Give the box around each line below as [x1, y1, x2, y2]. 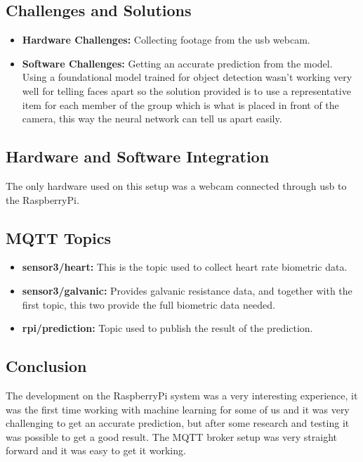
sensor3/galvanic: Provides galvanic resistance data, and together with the [22, 283, 352, 297]
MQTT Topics [6, 226, 111, 248]
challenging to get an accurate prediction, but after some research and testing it [6, 416, 350, 430]
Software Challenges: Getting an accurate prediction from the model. [22, 56, 333, 70]
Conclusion [6, 355, 87, 377]
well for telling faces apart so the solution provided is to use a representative [22, 83, 351, 98]
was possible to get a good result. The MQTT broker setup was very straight [6, 429, 338, 444]
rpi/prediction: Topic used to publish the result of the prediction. [22, 321, 313, 335]
